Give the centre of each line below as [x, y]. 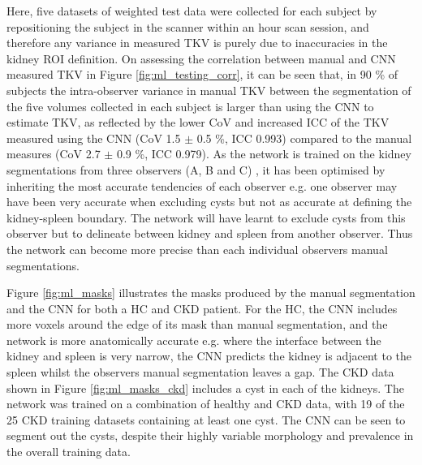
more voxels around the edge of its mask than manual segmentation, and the [197, 324]
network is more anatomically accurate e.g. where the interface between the [194, 340]
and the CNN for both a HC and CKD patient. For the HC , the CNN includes [202, 308]
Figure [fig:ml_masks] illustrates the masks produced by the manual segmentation [211, 293]
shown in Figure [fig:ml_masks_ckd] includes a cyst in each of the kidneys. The [205, 387]
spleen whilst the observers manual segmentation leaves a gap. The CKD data [200, 372]
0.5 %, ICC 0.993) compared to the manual [304, 138]
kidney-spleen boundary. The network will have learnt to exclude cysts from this [206, 217]
